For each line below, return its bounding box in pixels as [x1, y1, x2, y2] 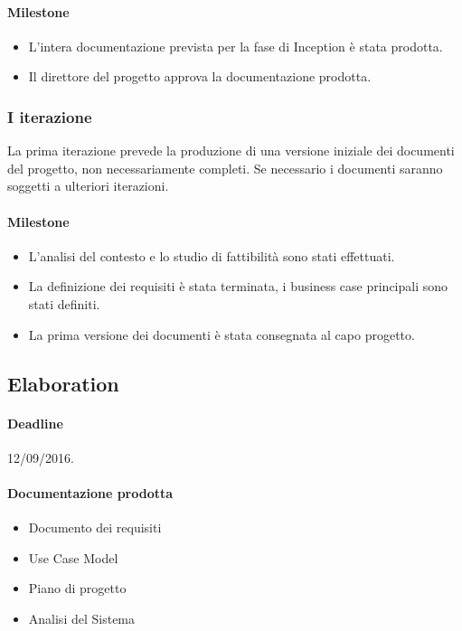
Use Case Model [28, 548, 118, 567]
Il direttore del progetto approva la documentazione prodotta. [28, 67, 372, 86]
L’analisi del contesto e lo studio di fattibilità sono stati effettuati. [28, 246, 395, 265]
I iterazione [7, 105, 92, 127]
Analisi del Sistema [28, 608, 136, 627]
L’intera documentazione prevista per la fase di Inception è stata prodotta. [28, 36, 443, 55]
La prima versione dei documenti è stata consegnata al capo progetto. [28, 325, 415, 344]
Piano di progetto [28, 579, 127, 598]
